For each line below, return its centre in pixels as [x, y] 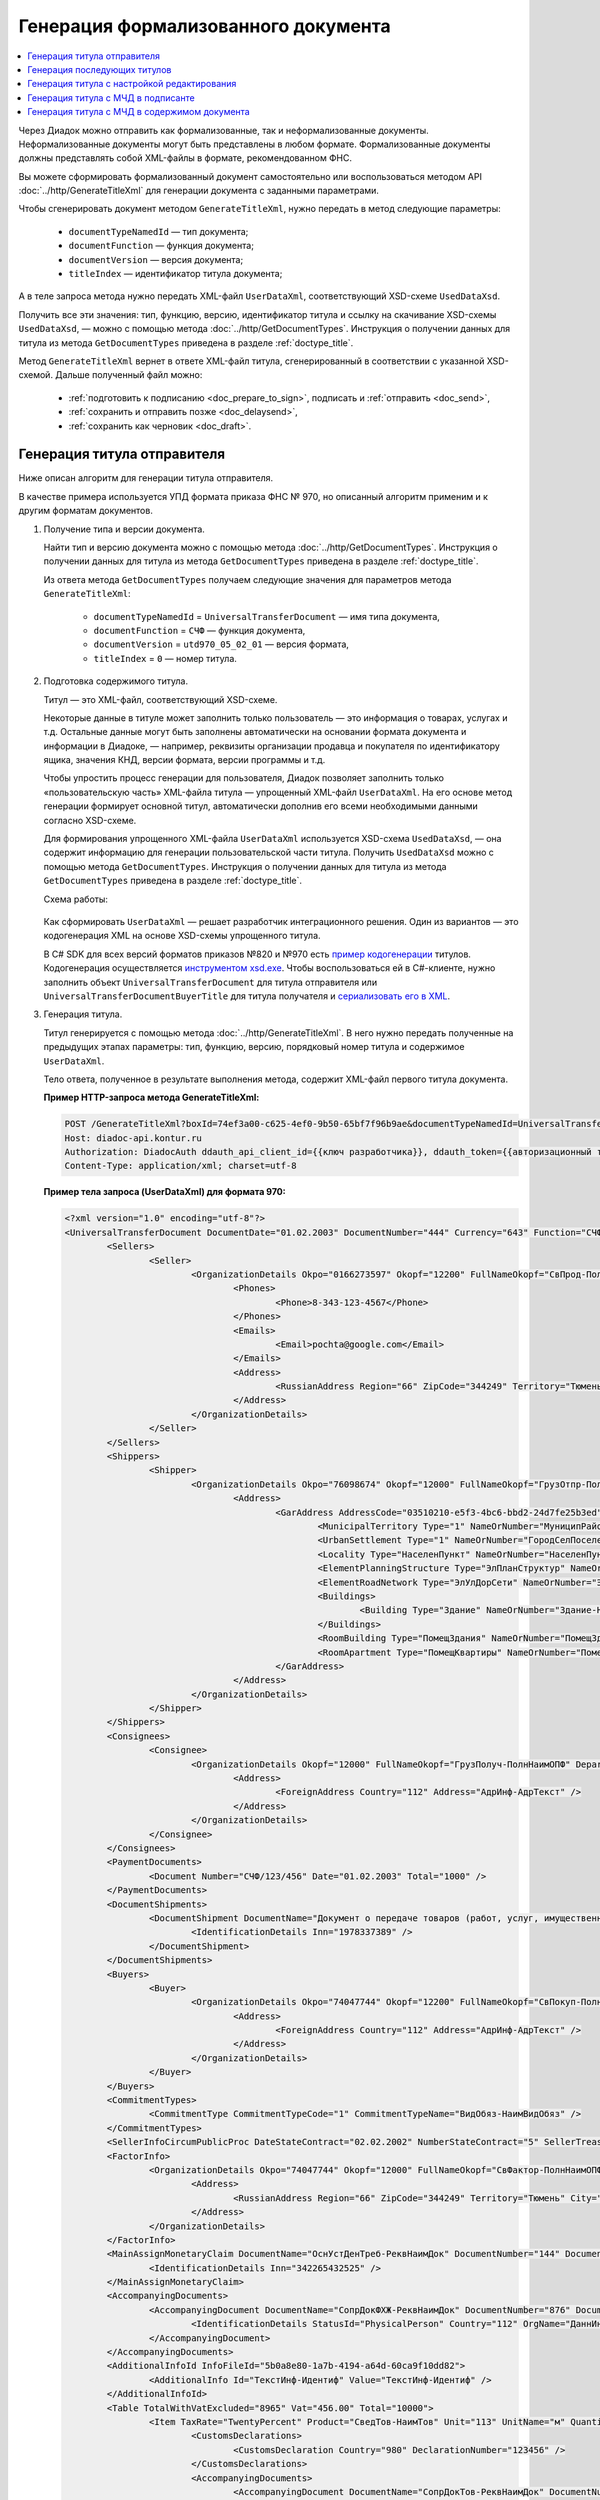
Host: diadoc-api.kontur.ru [133, 1138]
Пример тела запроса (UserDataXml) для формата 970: [164, 1192]
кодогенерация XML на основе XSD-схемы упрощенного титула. [182, 936]
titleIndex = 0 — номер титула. [165, 658]
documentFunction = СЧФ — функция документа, [199, 630]
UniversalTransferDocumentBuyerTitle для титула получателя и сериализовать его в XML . [246, 996]
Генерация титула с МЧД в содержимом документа [138, 112]
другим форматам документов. [86, 511]
